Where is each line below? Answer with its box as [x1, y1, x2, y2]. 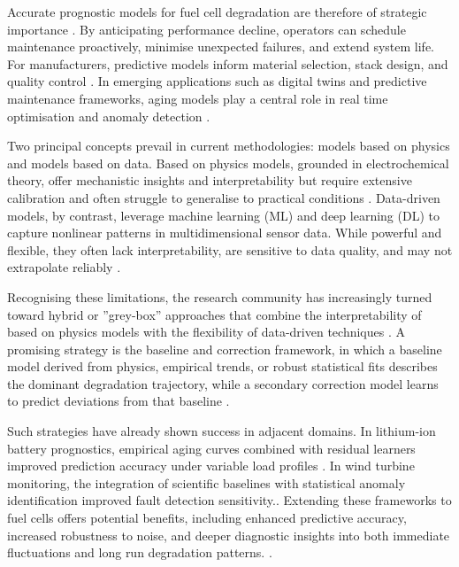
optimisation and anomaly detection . [7, 106, 210, 125]
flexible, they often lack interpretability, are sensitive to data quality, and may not [7, 240, 453, 259]
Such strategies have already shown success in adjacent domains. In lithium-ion [7, 422, 436, 440]
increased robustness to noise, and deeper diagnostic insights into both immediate [7, 525, 450, 544]
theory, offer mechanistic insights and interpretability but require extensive [7, 171, 412, 190]
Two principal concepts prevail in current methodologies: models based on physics [7, 136, 450, 155]
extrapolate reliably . [7, 258, 121, 276]
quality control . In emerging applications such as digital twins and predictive [7, 72, 427, 90]
